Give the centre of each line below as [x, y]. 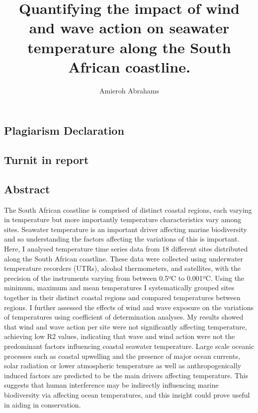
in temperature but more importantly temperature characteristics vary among [123, 219]
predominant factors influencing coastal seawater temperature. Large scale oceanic [129, 346]
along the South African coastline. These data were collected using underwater [124, 258]
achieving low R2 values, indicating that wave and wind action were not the [120, 336]
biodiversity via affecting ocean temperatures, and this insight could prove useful [127, 394]
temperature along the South [129, 47]
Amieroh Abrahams [129, 90]
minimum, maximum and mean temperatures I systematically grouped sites [119, 288]
